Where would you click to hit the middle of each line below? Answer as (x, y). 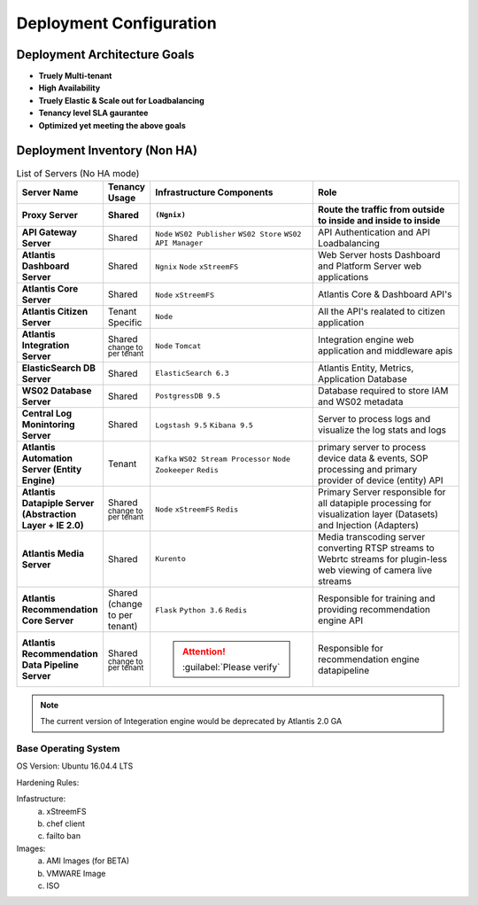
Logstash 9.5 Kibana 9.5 (204, 425)
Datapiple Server (58, 503)
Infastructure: (41, 799)
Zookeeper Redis (187, 470)
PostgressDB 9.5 (188, 396)
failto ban (64, 836)
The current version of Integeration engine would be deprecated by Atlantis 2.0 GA (191, 722)
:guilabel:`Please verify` (231, 667)
